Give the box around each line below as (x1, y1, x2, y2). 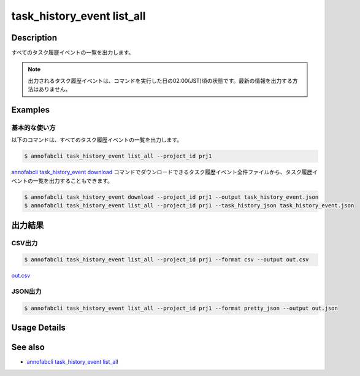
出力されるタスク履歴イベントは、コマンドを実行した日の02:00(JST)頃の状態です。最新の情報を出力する (28, 77, 293, 84)
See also (11, 342, 45, 353)
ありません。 (38, 86, 71, 93)
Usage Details (11, 323, 66, 333)
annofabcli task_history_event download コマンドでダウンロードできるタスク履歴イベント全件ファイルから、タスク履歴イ (11, 169, 318, 176)
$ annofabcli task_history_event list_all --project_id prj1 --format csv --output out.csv (24, 256, 309, 263)
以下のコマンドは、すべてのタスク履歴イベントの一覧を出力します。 (11, 136, 183, 144)
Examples (11, 105, 50, 115)
